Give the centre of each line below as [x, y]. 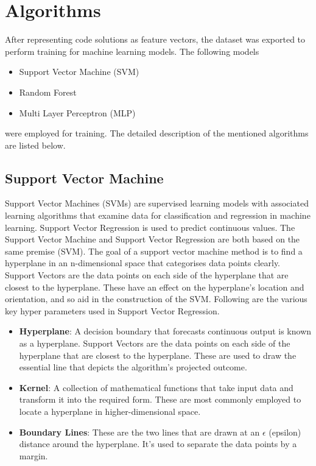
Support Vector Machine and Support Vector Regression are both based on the [153, 239]
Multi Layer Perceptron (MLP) [77, 112]
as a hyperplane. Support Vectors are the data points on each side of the [155, 343]
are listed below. [35, 145]
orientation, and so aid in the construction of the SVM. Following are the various [156, 299]
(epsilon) [285, 432]
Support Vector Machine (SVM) [79, 72]
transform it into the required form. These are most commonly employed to [160, 399]
